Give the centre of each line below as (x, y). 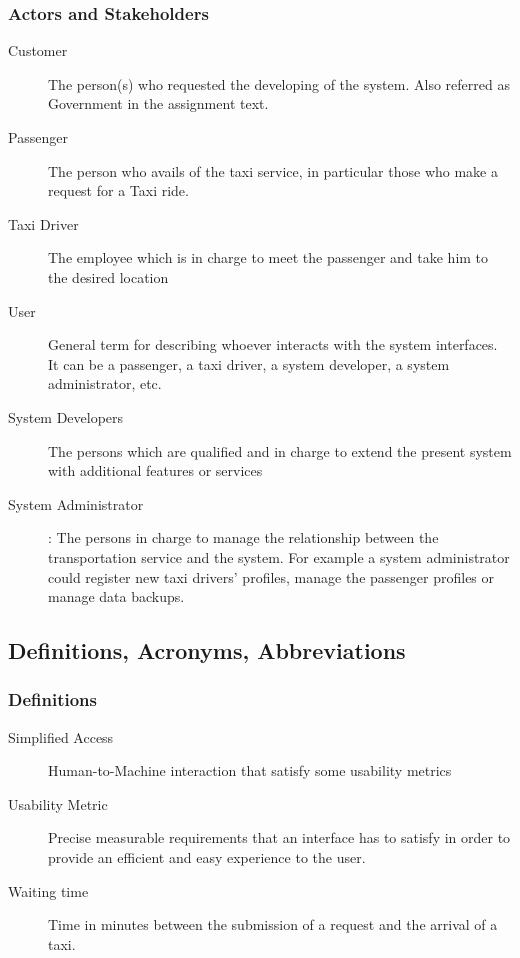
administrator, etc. (105, 383)
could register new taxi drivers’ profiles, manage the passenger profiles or (271, 576)
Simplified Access (61, 736)
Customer (38, 50)
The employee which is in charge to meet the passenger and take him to (268, 257)
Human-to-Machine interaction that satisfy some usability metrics (250, 770)
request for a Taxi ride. (118, 190)
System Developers (66, 416)
